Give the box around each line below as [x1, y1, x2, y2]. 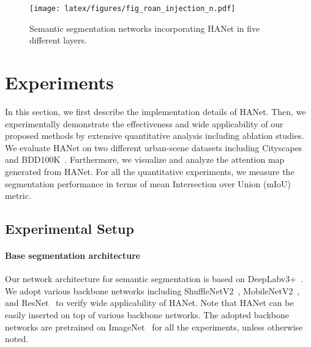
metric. [5, 189, 31, 202]
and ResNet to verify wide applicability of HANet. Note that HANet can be [5, 296, 294, 309]
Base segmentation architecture [5, 249, 141, 262]
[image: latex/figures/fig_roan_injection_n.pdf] [29, 4, 236, 13]
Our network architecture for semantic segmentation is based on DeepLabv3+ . [5, 272, 303, 285]
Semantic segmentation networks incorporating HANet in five [29, 21, 260, 34]
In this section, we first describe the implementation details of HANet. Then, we [5, 105, 306, 118]
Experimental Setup [5, 219, 134, 238]
